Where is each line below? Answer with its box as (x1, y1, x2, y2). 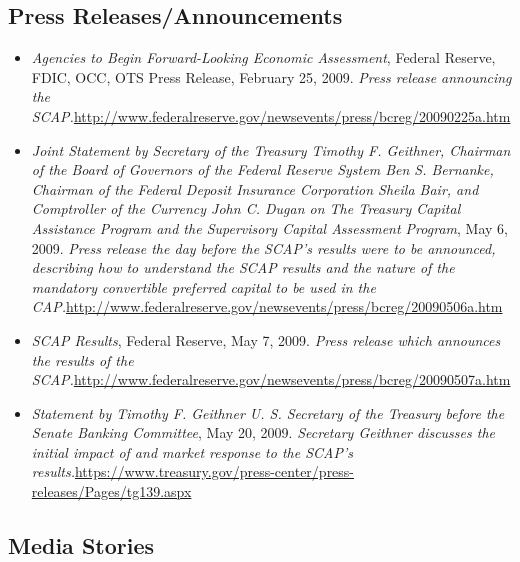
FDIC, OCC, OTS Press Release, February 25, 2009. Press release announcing (31, 66, 512, 87)
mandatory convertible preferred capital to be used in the (31, 276, 376, 297)
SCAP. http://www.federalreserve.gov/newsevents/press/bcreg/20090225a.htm (31, 105, 511, 126)
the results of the (31, 349, 134, 370)
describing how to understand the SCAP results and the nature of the (31, 257, 455, 278)
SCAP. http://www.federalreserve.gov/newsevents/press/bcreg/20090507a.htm (31, 369, 511, 390)
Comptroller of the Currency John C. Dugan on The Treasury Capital (31, 198, 461, 219)
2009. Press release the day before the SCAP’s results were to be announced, (31, 237, 496, 258)
